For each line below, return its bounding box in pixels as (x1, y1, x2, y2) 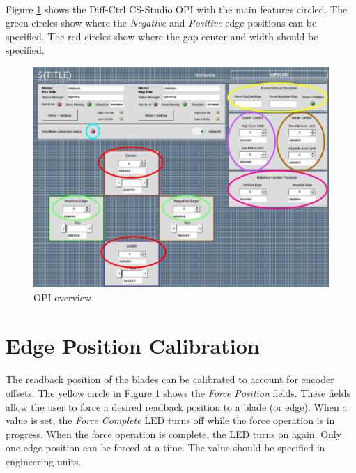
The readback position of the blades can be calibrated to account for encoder (6, 372, 334, 386)
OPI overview (33, 290, 92, 304)
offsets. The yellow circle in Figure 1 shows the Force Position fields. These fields (6, 386, 350, 400)
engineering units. (6, 454, 82, 469)
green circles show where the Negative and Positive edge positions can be (6, 15, 317, 30)
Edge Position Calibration (6, 331, 260, 359)
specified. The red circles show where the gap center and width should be (6, 29, 318, 43)
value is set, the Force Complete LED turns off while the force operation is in (6, 413, 335, 428)
